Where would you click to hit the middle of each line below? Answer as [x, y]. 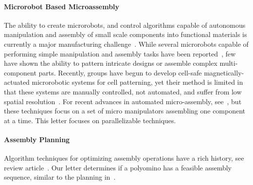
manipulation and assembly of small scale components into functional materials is [126, 34]
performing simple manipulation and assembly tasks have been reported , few [120, 53]
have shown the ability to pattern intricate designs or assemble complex [111, 63]
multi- [229, 63]
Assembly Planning [37, 139]
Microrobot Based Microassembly [62, 6]
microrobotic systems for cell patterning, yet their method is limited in [137, 82]
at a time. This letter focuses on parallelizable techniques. [90, 120]
